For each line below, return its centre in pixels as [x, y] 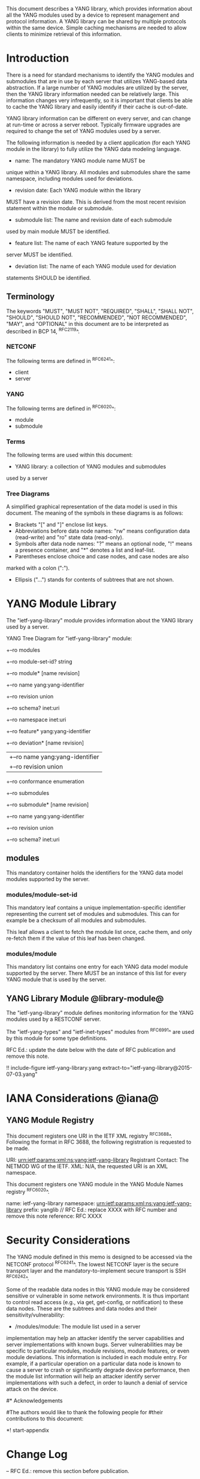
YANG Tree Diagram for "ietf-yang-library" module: [69, 638]
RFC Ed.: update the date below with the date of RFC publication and [91, 1049]
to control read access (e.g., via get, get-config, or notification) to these [95, 1302]
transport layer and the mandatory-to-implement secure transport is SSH [96, 1271]
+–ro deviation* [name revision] [45, 743]
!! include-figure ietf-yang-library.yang [54, 1067]
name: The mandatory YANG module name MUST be [80, 161]
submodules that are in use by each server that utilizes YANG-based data [97, 81]
